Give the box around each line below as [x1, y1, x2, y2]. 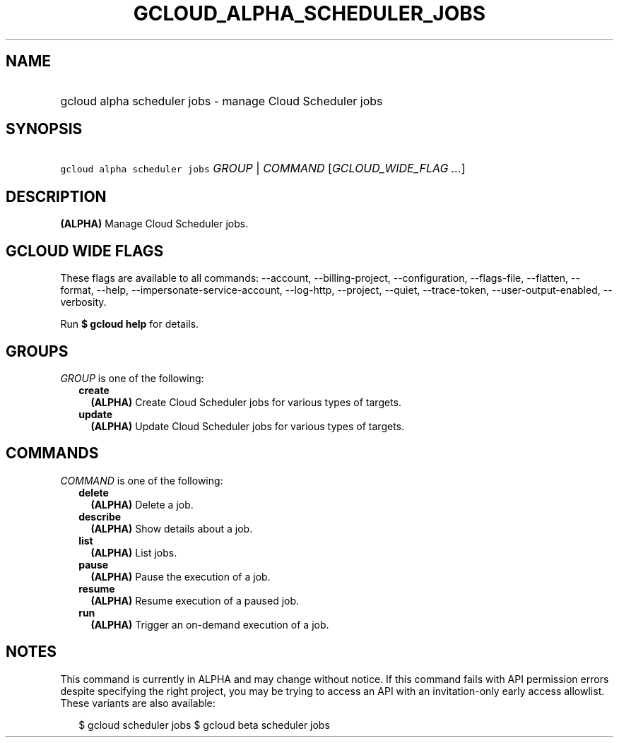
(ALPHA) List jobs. [90, 546, 177, 559]
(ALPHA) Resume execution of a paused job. [90, 594, 300, 607]
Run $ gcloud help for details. [60, 318, 199, 331]
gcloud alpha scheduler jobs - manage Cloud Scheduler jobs [60, 93, 383, 108]
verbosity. [60, 296, 107, 309]
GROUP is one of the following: [60, 371, 204, 384]
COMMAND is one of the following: [60, 474, 223, 487]
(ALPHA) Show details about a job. [90, 522, 253, 535]
